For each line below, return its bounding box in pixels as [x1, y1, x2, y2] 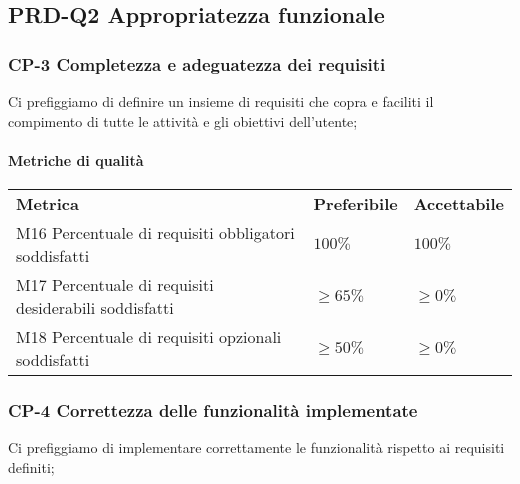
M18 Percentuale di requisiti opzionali [16, 324, 282, 348]
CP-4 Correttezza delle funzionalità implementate [8, 397, 418, 422]
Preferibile [313, 191, 398, 215]
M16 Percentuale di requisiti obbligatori [16, 220, 295, 244]
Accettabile [413, 191, 504, 215]
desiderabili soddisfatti [16, 295, 174, 319]
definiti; [8, 456, 55, 477]
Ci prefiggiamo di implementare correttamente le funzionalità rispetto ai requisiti [8, 437, 505, 458]
